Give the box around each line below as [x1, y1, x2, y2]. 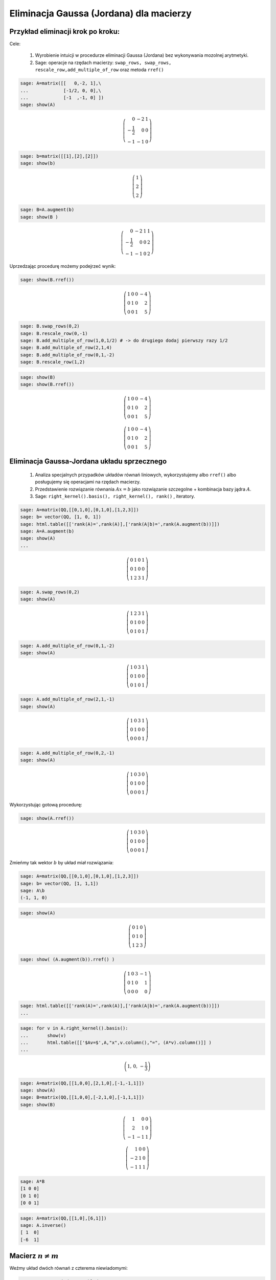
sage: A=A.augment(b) [20, 528, 75, 535]
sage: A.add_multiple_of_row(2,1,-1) [20, 696, 115, 702]
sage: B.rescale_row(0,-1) [20, 330, 88, 336]
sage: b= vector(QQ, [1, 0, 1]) [20, 514, 102, 520]
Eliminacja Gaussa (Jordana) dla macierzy [9, 8, 192, 19]
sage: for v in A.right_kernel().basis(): [20, 1026, 128, 1031]
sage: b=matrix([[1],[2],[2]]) [20, 153, 99, 159]
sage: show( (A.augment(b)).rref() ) [20, 956, 115, 963]
